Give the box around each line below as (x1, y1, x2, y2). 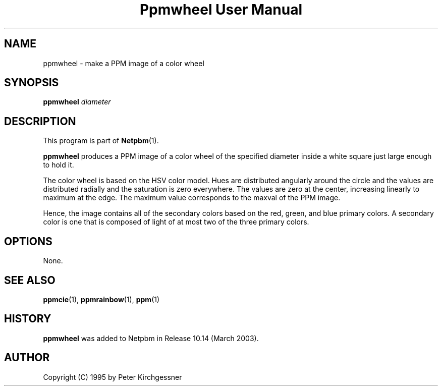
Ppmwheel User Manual (139, 1, 303, 18)
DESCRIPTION (4, 115, 76, 128)
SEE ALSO (4, 273, 56, 287)
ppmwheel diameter (43, 97, 111, 106)
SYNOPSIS (4, 76, 59, 89)
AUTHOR (4, 351, 50, 364)
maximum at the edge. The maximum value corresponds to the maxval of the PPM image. (43, 193, 341, 202)
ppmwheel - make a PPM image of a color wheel (43, 59, 204, 68)
